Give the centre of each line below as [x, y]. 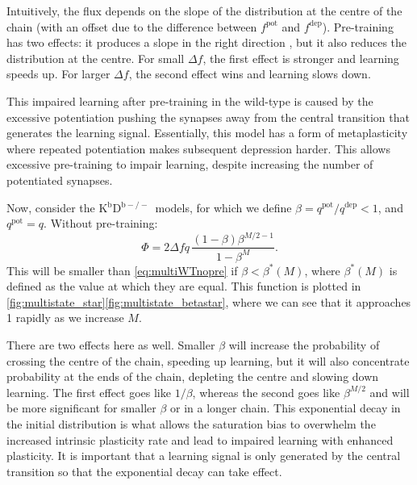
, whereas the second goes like [266, 392]
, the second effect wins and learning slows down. [250, 74]
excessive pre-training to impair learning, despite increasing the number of [190, 164]
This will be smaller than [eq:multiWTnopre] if [122, 270]
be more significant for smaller [81, 408]
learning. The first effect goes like [89, 392]
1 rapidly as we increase [65, 318]
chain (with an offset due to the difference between [132, 26]
